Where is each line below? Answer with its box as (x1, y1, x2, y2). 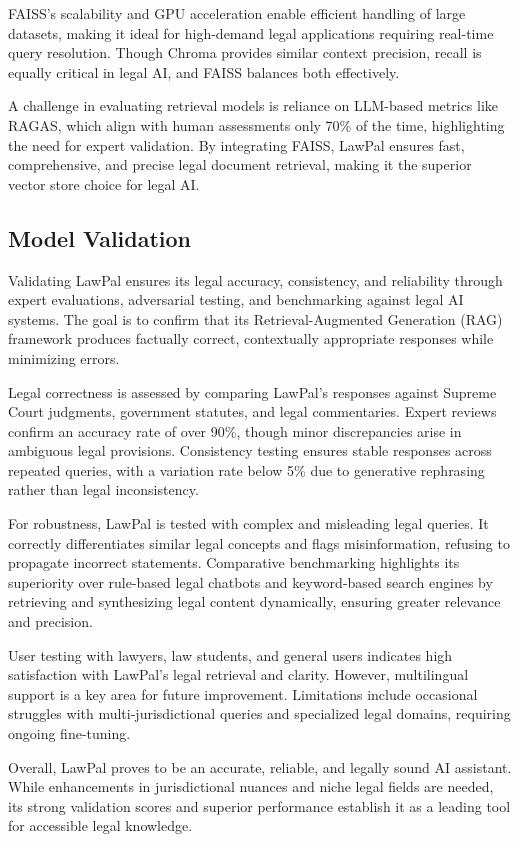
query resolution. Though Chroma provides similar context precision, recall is (8, 42, 482, 63)
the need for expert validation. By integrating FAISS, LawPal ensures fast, (8, 134, 465, 155)
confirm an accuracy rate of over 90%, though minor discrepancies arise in (8, 420, 462, 441)
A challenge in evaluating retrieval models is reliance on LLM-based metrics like (8, 95, 499, 116)
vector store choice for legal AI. (8, 173, 200, 194)
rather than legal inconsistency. (8, 479, 199, 500)
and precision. (8, 611, 93, 632)
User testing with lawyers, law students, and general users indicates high (8, 644, 453, 665)
